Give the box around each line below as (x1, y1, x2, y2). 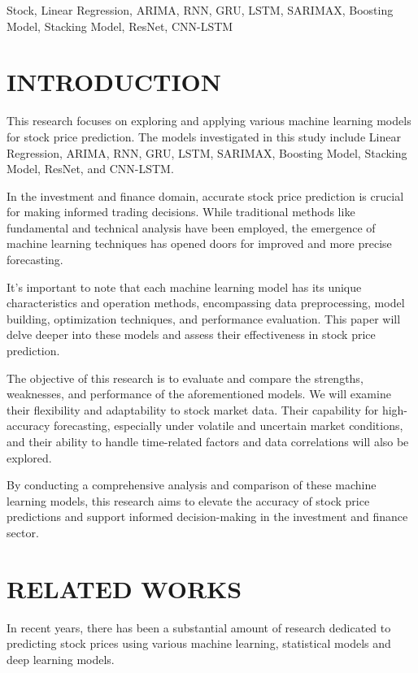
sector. (7, 523, 39, 541)
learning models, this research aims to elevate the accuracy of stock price (7, 492, 370, 509)
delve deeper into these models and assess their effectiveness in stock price (7, 326, 376, 343)
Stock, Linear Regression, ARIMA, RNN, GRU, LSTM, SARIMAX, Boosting (7, 2, 394, 18)
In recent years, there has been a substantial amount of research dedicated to (7, 619, 391, 636)
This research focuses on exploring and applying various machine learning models (7, 112, 411, 129)
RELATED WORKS (7, 571, 242, 605)
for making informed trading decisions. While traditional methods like (7, 203, 355, 220)
